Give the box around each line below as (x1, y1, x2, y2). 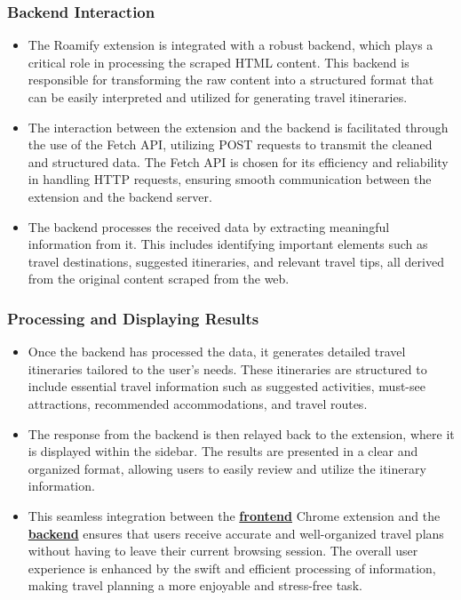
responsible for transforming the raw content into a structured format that (28, 70, 434, 89)
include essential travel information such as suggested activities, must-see (28, 377, 425, 396)
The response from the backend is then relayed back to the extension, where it (28, 424, 455, 443)
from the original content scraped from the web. (28, 269, 290, 288)
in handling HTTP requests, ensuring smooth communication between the (28, 170, 432, 188)
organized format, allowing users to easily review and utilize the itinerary (28, 459, 426, 477)
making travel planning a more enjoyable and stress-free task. (28, 576, 362, 595)
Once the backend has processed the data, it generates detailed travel (28, 342, 406, 361)
